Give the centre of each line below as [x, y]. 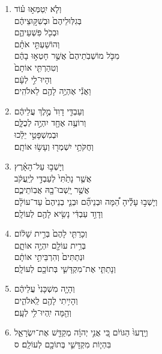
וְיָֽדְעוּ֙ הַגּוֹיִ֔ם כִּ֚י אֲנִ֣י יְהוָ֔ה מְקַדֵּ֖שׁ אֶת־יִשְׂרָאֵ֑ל [81, 332]
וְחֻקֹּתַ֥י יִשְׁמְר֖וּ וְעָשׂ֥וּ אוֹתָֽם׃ [54, 146]
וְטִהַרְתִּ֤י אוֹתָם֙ [36, 67]
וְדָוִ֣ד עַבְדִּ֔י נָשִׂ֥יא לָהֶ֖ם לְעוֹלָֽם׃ [58, 213]
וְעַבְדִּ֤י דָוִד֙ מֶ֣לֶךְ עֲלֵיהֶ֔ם [49, 111]
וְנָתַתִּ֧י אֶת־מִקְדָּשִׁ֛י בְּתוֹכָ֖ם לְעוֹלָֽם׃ [65, 268]
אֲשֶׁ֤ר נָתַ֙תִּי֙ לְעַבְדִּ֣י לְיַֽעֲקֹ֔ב [53, 178]
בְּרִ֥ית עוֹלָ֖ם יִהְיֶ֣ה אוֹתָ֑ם [50, 245]
